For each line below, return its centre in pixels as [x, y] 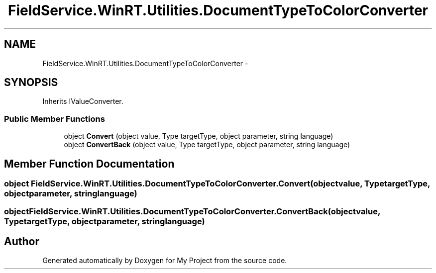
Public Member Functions [54, 119]
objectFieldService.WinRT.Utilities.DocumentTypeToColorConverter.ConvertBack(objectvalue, [192, 212]
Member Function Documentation [89, 164]
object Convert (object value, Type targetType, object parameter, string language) [199, 136]
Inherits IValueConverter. [83, 101]
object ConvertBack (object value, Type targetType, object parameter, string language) [207, 145]
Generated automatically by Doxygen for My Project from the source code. [165, 261]
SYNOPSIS [31, 83]
